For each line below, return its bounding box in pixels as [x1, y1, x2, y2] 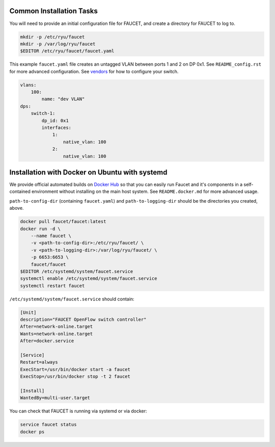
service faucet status [20, 422, 77, 428]
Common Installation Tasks [9, 7, 98, 15]
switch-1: [31, 110, 56, 117]
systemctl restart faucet [20, 283, 85, 289]
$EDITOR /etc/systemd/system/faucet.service [20, 268, 133, 274]
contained [9, 188, 31, 194]
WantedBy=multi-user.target [20, 395, 90, 401]
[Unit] [20, 310, 37, 315]
